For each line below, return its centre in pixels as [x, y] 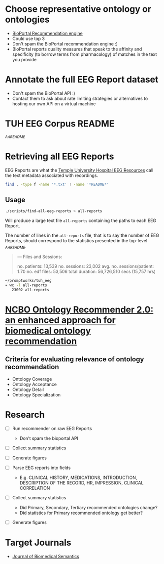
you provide [24, 59]
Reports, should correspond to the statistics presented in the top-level [76, 241]
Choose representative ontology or [78, 9]
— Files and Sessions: [40, 257]
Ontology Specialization [36, 394]
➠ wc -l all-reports [26, 285]
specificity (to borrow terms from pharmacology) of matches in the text [84, 54]
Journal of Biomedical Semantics [46, 556]
